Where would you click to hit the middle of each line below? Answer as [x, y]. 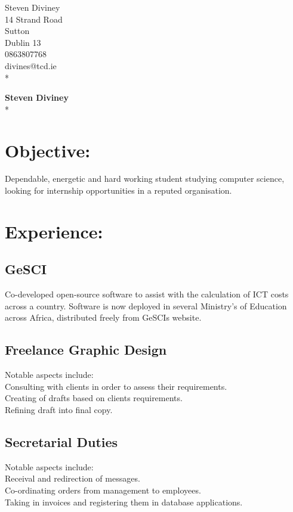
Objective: [48, 150]
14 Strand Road [34, 19]
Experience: [54, 231]
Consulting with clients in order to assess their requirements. [116, 386]
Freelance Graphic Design [86, 350]
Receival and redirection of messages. [73, 478]
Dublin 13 [23, 42]
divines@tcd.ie [31, 65]
